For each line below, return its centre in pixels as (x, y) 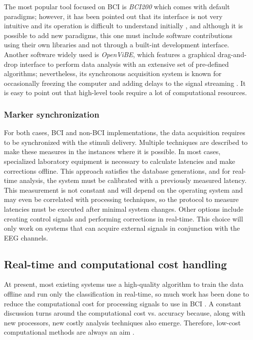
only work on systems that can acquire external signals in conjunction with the (122, 228)
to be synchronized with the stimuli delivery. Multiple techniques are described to (126, 142)
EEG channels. (26, 237)
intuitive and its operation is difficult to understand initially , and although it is (124, 26)
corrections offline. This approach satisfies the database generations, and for (117, 170)
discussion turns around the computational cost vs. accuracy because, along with (125, 313)
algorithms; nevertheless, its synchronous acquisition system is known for (113, 73)
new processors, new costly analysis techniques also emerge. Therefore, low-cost (122, 322)
